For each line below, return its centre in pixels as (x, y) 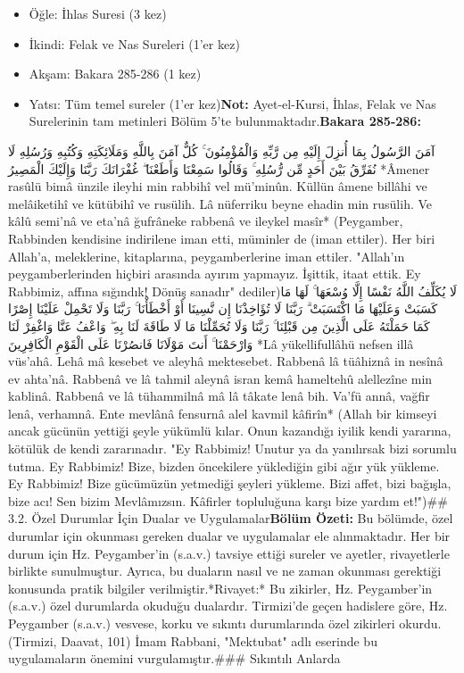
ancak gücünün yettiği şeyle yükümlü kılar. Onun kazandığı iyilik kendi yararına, (230, 431)
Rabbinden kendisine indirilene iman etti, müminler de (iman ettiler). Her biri (222, 238)
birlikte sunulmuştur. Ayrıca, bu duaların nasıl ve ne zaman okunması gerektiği (225, 571)
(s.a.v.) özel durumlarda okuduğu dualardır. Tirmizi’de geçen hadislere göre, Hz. (228, 606)
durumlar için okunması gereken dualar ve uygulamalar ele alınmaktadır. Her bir (229, 536)
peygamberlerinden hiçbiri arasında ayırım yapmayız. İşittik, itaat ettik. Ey (215, 274)
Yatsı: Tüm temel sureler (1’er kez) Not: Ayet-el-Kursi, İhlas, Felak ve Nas (232, 103)
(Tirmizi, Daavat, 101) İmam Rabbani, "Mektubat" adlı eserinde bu (193, 640)
